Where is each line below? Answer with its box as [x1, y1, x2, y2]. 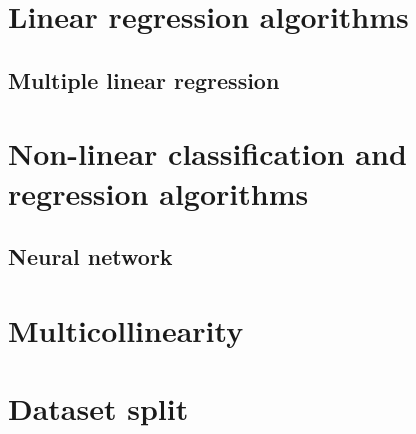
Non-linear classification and [8, 133, 407, 174]
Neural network [8, 241, 173, 272]
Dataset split [8, 388, 189, 429]
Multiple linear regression [8, 64, 280, 95]
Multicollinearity [8, 309, 244, 350]
